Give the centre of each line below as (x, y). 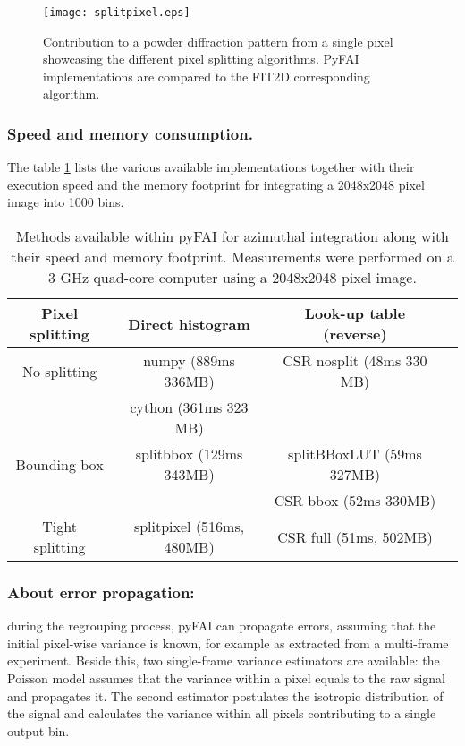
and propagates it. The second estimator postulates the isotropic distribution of (225, 695)
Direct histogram (189, 323)
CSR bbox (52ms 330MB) (355, 501)
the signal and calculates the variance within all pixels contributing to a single (222, 713)
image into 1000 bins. (66, 202)
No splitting (59, 371)
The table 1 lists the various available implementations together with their (211, 167)
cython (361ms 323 (189, 407)
